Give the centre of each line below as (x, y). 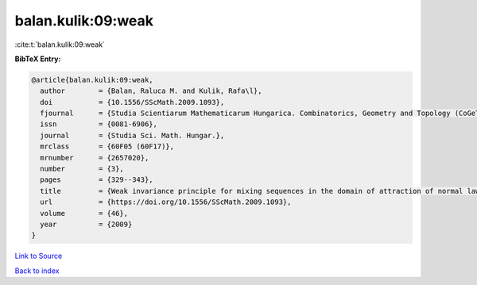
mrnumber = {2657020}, (95, 158)
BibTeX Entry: (38, 59)
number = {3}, (82, 169)
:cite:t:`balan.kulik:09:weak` (60, 44)
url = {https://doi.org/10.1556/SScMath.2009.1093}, (166, 202)
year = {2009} (86, 224)
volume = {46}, (84, 213)
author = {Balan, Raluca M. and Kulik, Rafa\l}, (151, 91)
